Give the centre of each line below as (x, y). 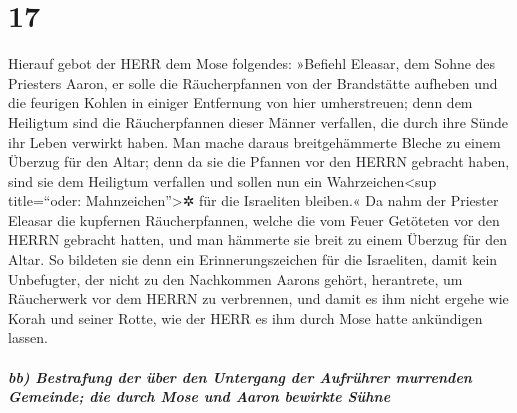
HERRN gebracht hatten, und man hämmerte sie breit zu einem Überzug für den (258, 239)
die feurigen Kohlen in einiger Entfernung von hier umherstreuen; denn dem (240, 102)
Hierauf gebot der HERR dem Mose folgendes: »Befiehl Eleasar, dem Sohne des (252, 63)
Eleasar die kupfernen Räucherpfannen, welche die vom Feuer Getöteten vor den (254, 219)
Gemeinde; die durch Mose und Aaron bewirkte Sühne (199, 396)
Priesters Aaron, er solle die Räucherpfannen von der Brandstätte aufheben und (253, 82)
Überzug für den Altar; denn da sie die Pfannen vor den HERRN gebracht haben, (259, 161)
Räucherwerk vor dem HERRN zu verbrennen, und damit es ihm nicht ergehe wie (258, 298)
